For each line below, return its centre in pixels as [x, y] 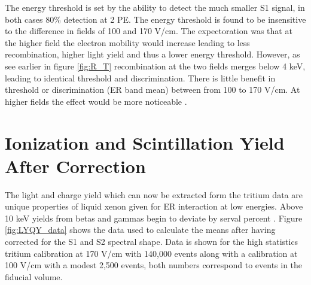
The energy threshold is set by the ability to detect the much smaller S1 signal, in [155, 7]
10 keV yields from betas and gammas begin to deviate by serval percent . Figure [154, 218]
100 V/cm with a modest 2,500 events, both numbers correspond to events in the [154, 265]
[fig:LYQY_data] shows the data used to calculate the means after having [140, 230]
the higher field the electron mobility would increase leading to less [127, 42]
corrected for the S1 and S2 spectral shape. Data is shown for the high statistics [152, 242]
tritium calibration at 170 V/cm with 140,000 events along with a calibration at [151, 253]
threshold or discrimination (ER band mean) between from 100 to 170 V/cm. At [153, 90]
